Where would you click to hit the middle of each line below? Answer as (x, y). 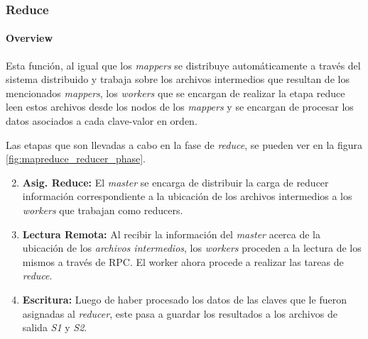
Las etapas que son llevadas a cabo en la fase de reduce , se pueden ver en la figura (184, 144)
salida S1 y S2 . (55, 327)
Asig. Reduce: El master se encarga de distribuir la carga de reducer (175, 182)
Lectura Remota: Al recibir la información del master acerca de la (172, 234)
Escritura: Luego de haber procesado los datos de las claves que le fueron (184, 299)
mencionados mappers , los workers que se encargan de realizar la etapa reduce (175, 93)
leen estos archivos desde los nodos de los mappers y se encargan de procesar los (180, 107)
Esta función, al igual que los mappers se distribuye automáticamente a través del (183, 65)
